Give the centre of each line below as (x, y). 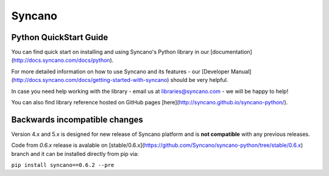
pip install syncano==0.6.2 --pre (63, 165)
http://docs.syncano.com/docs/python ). (63, 60)
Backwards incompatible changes (77, 119)
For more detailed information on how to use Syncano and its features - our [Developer (120, 71)
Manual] (241, 71)
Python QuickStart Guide (60, 37)
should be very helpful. (199, 80)
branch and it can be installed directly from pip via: (75, 154)
